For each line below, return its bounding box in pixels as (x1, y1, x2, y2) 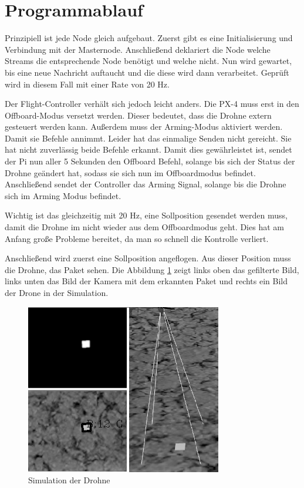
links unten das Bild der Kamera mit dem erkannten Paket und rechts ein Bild (5, 275, 288, 287)
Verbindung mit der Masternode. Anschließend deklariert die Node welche (5, 43, 271, 55)
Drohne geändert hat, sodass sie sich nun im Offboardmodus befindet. (5, 166, 256, 179)
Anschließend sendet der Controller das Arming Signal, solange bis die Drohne (5, 178, 286, 190)
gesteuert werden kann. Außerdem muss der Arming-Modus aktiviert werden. (5, 120, 283, 133)
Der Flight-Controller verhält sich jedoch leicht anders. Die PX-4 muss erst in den (5, 97, 299, 110)
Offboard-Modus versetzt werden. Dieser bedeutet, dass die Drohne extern (5, 109, 272, 121)
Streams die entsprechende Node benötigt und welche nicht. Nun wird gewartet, (5, 55, 292, 67)
